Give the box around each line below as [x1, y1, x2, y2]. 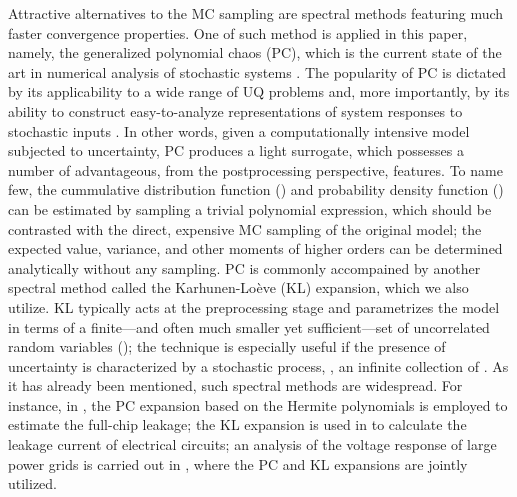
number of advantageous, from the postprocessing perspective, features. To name [8, 159, 503, 180]
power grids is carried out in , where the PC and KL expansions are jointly [8, 453, 468, 474]
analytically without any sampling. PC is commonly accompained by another [8, 257, 481, 278]
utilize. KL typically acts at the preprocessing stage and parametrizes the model [8, 296, 500, 317]
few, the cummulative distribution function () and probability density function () [8, 179, 504, 200]
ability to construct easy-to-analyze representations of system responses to [8, 100, 463, 121]
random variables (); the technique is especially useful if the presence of [8, 336, 446, 357]
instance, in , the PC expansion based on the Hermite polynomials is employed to [8, 394, 508, 415]
